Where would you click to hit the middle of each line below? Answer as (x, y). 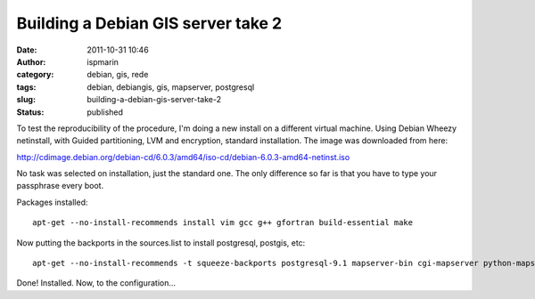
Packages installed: (52, 202)
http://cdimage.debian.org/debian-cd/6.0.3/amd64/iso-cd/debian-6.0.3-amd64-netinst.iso (183, 157)
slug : (26, 100)
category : (35, 75)
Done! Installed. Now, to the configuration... (96, 283)
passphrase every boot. (60, 186)
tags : (26, 87)
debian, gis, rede (118, 75)
